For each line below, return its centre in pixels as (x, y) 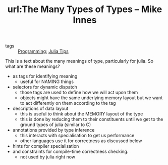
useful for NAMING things (47, 81)
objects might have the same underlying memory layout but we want (91, 98)
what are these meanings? (33, 66)
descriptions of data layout (40, 109)
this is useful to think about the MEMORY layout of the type (81, 114)
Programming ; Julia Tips (43, 51)
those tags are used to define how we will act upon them (79, 93)
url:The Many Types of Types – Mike (85, 9)
